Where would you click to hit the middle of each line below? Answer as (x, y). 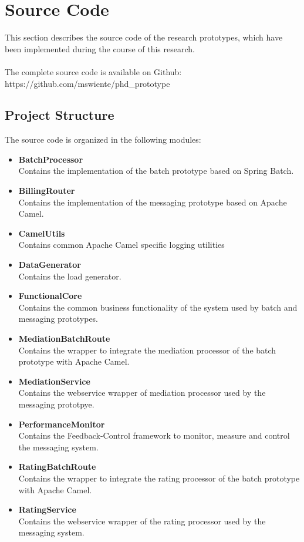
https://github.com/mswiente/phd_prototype (87, 83)
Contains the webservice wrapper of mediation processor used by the (142, 393)
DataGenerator (50, 265)
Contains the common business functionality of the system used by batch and (158, 307)
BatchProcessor (51, 159)
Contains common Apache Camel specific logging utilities (121, 245)
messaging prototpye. (56, 404)
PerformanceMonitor (62, 424)
